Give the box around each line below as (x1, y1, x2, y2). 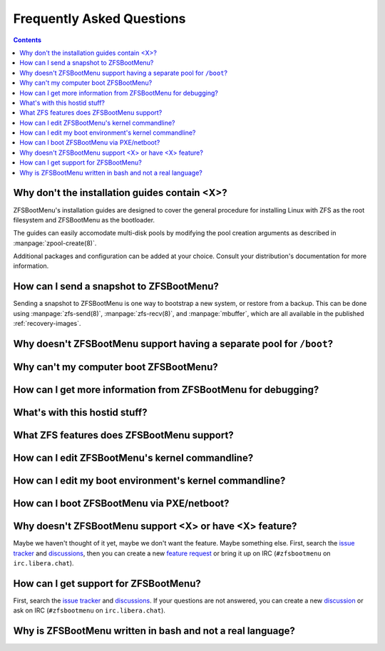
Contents (13, 36, 42, 44)
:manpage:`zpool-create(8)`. (13, 239, 97, 247)
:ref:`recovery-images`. (13, 319, 81, 328)
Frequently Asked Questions (13, 11, 186, 26)
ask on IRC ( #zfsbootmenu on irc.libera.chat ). (13, 606, 165, 615)
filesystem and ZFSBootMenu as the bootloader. (13, 215, 155, 224)
